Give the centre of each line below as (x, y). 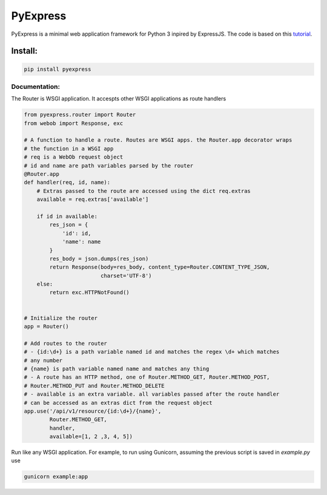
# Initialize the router (61, 318)
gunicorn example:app (56, 477)
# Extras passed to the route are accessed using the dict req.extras (144, 191)
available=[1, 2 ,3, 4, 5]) (91, 437)
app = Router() (46, 326)
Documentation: (36, 87)
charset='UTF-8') (126, 276)
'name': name (81, 242)
